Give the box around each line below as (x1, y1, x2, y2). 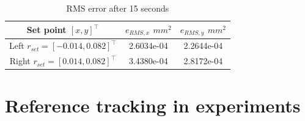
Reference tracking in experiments (5, 93, 301, 118)
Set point (26, 23, 67, 36)
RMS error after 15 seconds (66, 2, 169, 14)
